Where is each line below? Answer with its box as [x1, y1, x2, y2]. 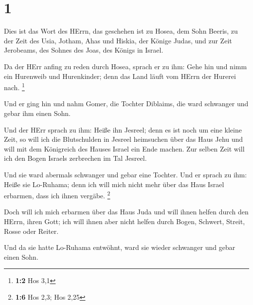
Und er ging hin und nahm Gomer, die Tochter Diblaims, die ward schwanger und [4, 98, 249, 109]
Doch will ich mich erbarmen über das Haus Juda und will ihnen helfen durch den [4, 207, 249, 217]
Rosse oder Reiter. [4, 226, 59, 236]
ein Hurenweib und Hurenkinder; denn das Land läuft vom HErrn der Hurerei [4, 71, 236, 81]
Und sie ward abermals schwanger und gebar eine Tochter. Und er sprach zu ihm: [4, 169, 247, 179]
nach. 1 [4, 81, 25, 92]
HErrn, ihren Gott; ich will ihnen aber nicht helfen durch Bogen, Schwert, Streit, [4, 216, 245, 226]
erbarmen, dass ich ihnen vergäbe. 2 [4, 189, 110, 200]
